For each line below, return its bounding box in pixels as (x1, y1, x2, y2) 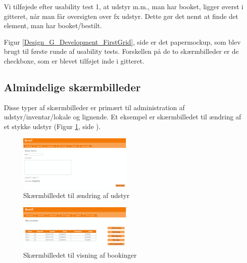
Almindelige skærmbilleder (4, 79, 141, 94)
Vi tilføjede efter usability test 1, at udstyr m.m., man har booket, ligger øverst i (4, 1, 244, 11)
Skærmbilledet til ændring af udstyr (23, 190, 130, 200)
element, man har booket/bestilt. (4, 20, 102, 31)
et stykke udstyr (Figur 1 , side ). (4, 121, 101, 131)
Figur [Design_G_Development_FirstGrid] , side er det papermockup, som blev (4, 36, 241, 47)
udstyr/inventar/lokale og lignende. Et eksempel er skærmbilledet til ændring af (4, 112, 241, 122)
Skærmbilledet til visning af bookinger (23, 249, 137, 260)
